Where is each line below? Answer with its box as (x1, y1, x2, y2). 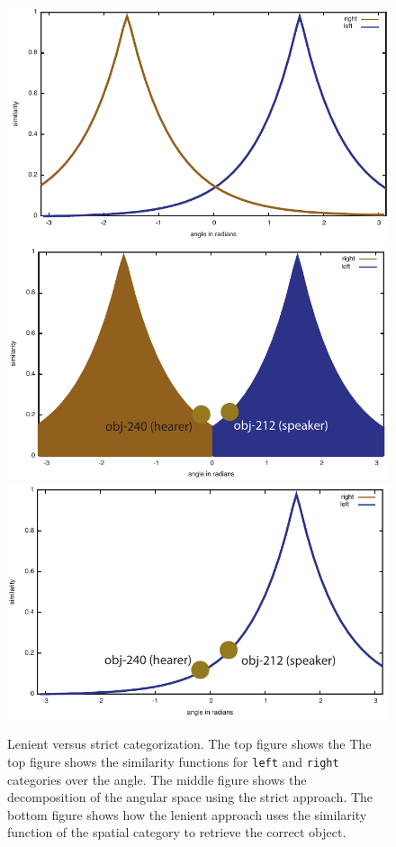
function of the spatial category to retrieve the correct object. (7, 823, 346, 842)
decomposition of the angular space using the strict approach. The (7, 788, 373, 806)
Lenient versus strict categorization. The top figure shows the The (7, 734, 372, 753)
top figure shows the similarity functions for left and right (7, 751, 339, 770)
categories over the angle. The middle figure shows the (7, 770, 307, 788)
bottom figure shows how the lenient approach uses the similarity (7, 805, 367, 824)
